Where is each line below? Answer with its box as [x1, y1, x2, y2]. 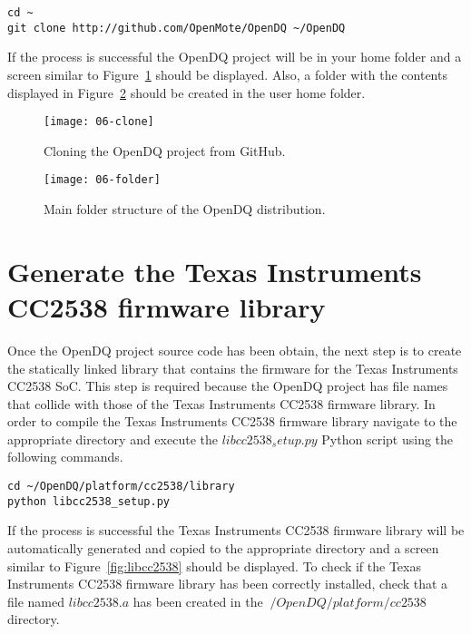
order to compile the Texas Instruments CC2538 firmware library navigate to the [7, 412, 457, 431]
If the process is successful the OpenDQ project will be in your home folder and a [7, 47, 462, 66]
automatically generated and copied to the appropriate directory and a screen [7, 538, 439, 557]
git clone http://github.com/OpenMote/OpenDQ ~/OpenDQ [7, 21, 346, 34]
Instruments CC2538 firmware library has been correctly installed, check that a [7, 574, 448, 593]
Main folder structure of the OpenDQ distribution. [44, 200, 326, 218]
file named [7, 591, 64, 610]
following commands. [7, 447, 123, 466]
